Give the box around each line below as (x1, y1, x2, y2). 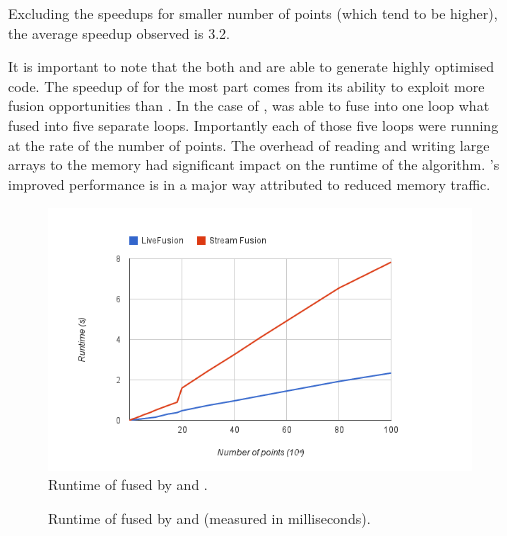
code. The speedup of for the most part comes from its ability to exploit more (8, 75, 485, 96)
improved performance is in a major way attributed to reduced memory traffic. (8, 173, 491, 194)
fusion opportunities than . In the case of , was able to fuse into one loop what (8, 95, 490, 116)
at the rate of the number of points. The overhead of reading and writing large (8, 134, 490, 155)
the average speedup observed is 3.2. (8, 22, 230, 43)
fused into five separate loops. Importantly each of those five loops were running (8, 114, 499, 135)
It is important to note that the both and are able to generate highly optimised (8, 56, 495, 77)
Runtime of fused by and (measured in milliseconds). (48, 507, 371, 528)
